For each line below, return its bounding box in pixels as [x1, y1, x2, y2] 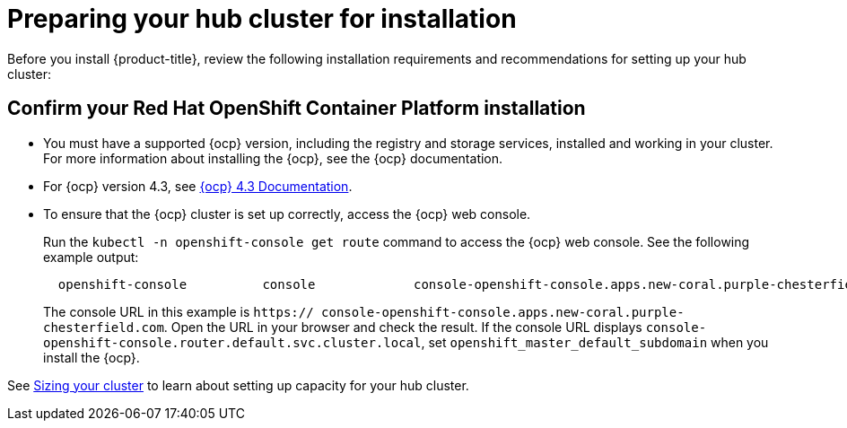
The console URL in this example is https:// [43, 303, 314, 319]
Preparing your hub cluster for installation [7, 4, 517, 34]
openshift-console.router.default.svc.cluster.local [43, 335, 422, 350]
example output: [43, 249, 139, 265]
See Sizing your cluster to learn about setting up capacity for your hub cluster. [7, 377, 469, 393]
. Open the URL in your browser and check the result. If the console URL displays [163, 319, 642, 335]
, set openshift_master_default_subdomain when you [421, 334, 769, 350]
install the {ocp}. [43, 349, 140, 365]
